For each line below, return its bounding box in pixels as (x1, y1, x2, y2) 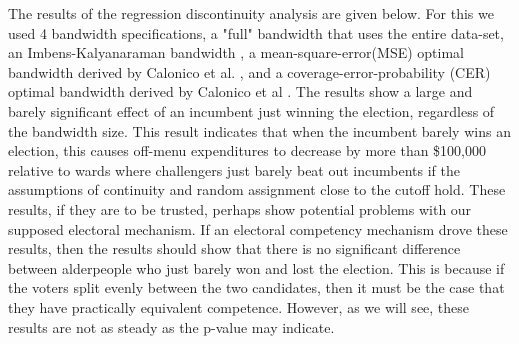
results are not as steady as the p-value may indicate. (8, 316, 335, 337)
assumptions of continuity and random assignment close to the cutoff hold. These (8, 179, 506, 200)
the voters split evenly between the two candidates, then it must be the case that (8, 277, 505, 298)
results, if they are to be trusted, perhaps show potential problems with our (8, 198, 472, 219)
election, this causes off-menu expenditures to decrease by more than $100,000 (8, 140, 487, 161)
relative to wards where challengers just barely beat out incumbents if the (8, 159, 460, 180)
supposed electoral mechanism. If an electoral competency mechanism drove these (8, 218, 508, 239)
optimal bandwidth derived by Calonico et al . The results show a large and (8, 81, 473, 102)
